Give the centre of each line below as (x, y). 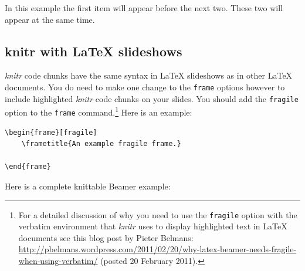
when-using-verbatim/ (58, 261)
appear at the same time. (50, 19)
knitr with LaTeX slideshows (94, 51)
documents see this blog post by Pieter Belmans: (106, 237)
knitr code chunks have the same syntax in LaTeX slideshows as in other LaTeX (149, 75)
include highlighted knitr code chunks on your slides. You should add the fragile (152, 98)
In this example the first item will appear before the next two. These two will (144, 8)
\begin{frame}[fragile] (51, 132)
